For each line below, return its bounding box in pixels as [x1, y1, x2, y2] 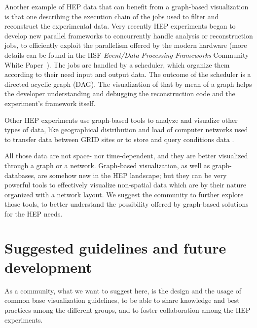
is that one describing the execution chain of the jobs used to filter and [4, 11, 219, 21]
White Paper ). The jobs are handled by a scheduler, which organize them [4, 59, 230, 70]
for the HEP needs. [4, 208, 63, 219]
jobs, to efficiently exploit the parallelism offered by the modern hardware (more [4, 40, 247, 50]
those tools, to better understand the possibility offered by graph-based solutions [4, 199, 249, 209]
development [4, 256, 92, 277]
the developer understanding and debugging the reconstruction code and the [4, 88, 235, 99]
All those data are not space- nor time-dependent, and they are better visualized [4, 150, 248, 161]
